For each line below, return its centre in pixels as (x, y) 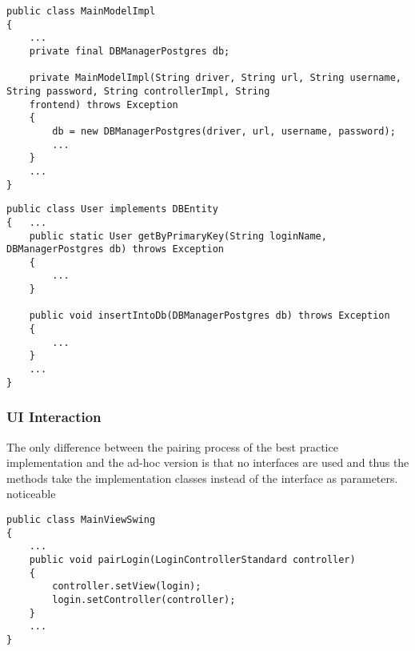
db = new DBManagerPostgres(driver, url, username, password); (224, 131)
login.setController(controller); (144, 599)
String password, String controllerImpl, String (138, 91)
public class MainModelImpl (81, 11)
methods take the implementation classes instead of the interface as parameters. (202, 478)
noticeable (31, 494)
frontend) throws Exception (104, 104)
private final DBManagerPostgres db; (130, 51)
